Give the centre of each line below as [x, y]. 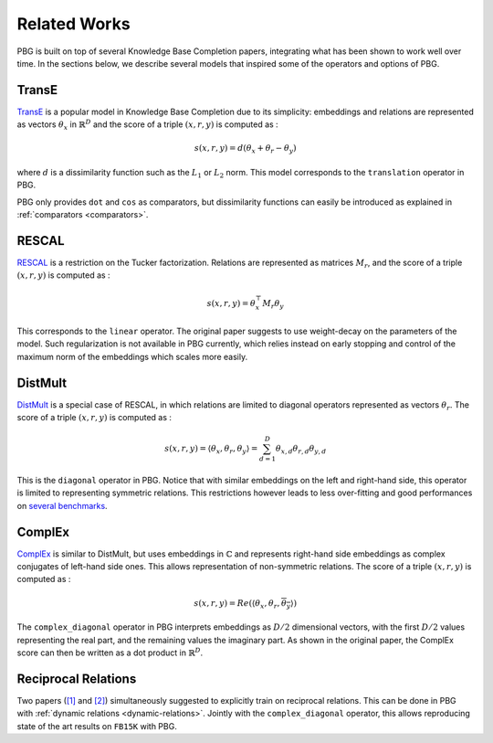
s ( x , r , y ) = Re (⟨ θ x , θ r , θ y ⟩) [245, 604]
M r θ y [273, 304]
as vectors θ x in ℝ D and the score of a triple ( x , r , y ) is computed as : [147, 125]
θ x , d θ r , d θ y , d [301, 450]
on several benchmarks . [63, 505]
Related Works [74, 24]
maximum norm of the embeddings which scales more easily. [132, 356]
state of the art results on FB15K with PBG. [97, 726]
